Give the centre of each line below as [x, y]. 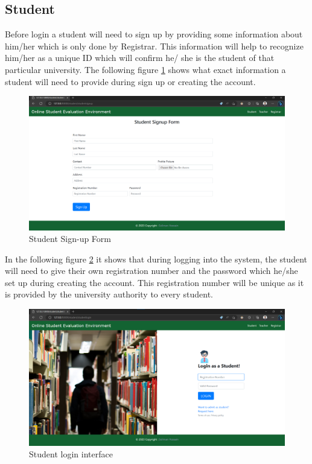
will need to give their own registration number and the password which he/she [151, 271]
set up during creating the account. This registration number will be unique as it [154, 282]
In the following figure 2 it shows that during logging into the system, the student [156, 259]
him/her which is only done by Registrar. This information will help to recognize [154, 46]
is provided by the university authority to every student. [109, 294]
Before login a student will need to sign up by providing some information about [154, 34]
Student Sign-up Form [70, 239]
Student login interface [71, 454]
